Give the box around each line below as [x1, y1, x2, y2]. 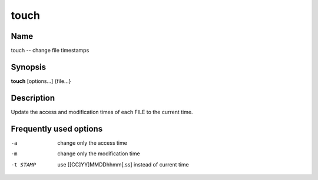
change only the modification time [57, 150, 141, 157]
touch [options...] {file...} [11, 77, 71, 85]
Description [11, 93, 55, 103]
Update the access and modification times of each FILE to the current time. [11, 108, 193, 115]
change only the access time [57, 139, 128, 146]
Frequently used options [11, 124, 103, 134]
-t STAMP [11, 161, 37, 168]
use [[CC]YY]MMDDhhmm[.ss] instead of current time [57, 161, 190, 168]
